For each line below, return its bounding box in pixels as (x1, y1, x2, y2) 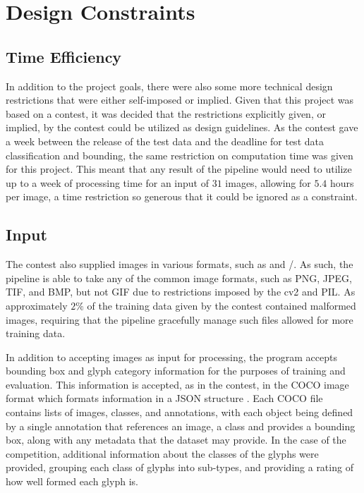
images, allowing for (225, 175, 311, 190)
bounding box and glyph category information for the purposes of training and (6, 363, 346, 378)
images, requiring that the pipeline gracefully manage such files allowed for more (6, 312, 353, 327)
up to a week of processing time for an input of (6, 175, 210, 190)
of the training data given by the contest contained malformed (87, 298, 356, 312)
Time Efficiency (6, 45, 122, 67)
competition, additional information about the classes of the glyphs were (6, 446, 319, 461)
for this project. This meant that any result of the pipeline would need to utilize (6, 162, 352, 176)
